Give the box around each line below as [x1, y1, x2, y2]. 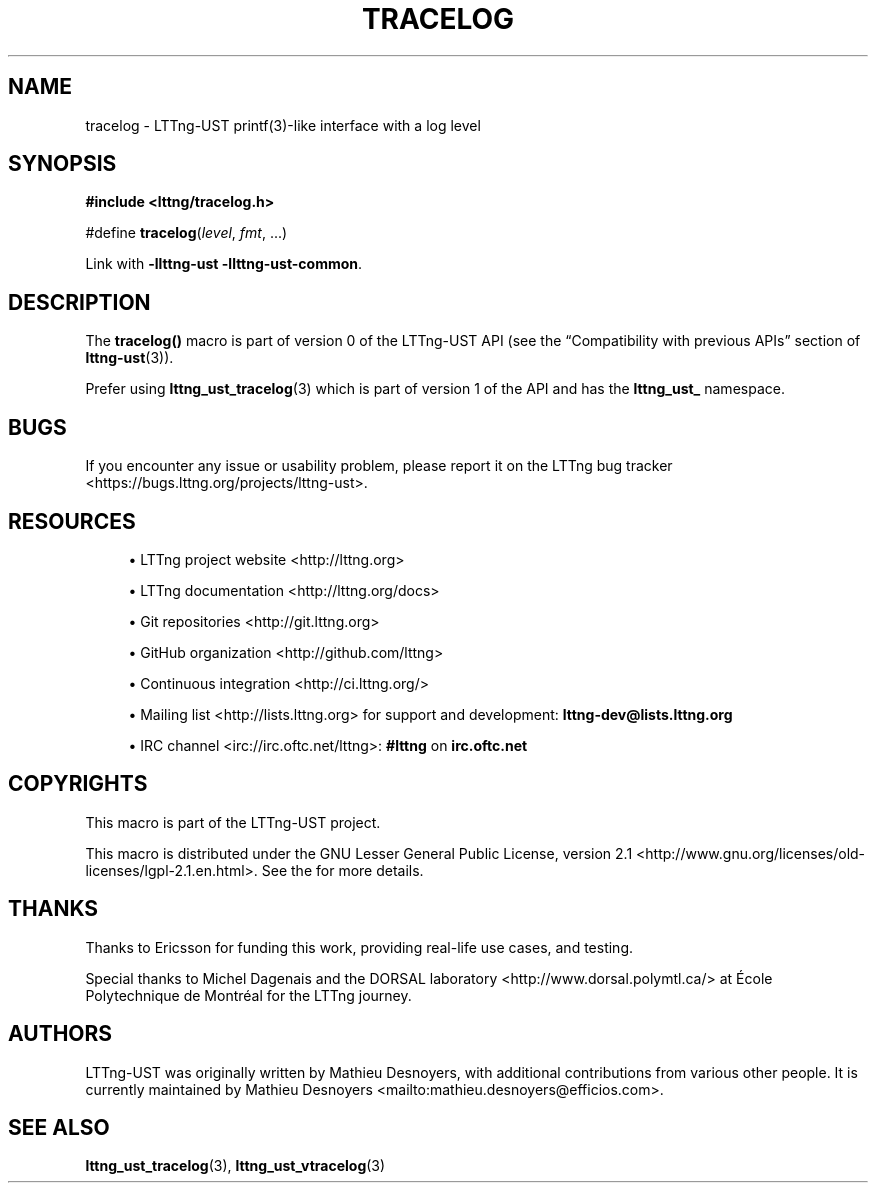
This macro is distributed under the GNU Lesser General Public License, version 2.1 [85, 844, 633, 862]
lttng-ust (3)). [85, 349, 174, 367]
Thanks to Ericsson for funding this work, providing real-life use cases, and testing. [85, 938, 634, 956]
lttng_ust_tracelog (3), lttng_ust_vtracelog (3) [85, 1157, 386, 1175]
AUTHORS [8, 1021, 113, 1047]
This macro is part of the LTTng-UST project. [85, 813, 381, 831]
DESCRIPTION [8, 289, 151, 315]
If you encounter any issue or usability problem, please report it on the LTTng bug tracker [85, 457, 673, 475]
